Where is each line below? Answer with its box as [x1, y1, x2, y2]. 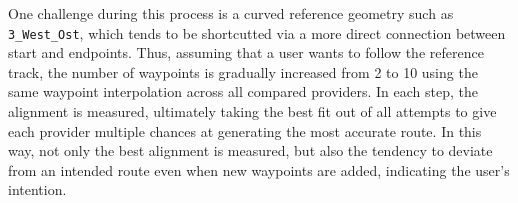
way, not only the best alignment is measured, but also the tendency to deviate [8, 140, 493, 161]
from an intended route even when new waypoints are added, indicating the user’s [8, 159, 510, 180]
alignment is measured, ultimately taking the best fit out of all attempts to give [8, 101, 497, 122]
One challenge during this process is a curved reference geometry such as [8, 3, 454, 23]
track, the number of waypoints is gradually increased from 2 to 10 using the [8, 61, 478, 82]
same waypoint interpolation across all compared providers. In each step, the [8, 81, 478, 102]
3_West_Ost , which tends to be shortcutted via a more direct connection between [8, 22, 506, 43]
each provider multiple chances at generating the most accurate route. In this [8, 120, 482, 141]
